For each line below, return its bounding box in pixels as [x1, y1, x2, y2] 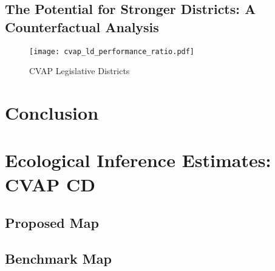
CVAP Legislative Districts [29, 64, 130, 77]
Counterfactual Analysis [5, 17, 159, 36]
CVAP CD [5, 171, 96, 196]
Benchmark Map [5, 249, 112, 267]
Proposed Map [5, 213, 99, 232]
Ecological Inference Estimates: [5, 148, 271, 173]
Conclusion [5, 100, 99, 125]
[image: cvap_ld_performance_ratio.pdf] [29, 47, 195, 56]
